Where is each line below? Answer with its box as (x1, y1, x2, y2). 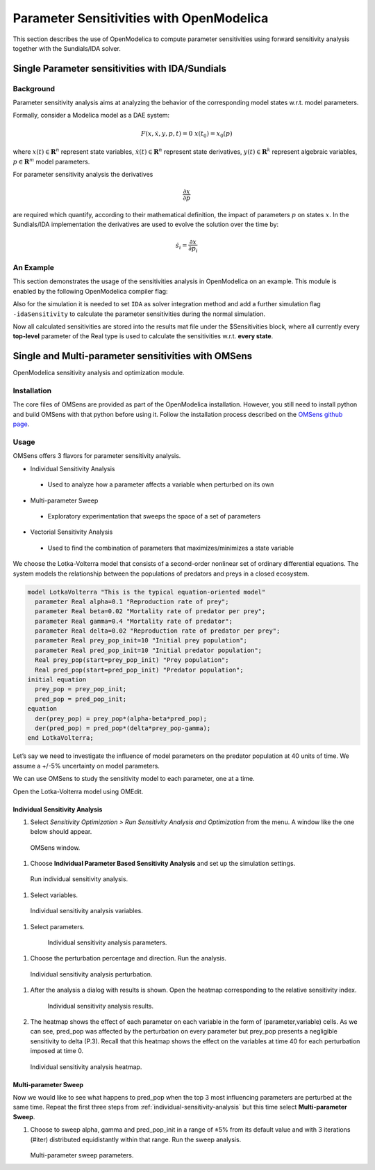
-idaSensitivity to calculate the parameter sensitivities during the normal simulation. (12, 310, 266, 318)
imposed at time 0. (30, 1047, 83, 1055)
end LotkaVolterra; (27, 734, 94, 742)
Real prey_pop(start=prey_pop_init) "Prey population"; (35, 656, 229, 664)
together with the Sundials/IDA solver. (12, 44, 122, 52)
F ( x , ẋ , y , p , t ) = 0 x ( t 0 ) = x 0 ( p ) (140, 129, 233, 139)
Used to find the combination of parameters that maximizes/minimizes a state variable (47, 544, 294, 552)
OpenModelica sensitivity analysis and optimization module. (12, 369, 185, 377)
